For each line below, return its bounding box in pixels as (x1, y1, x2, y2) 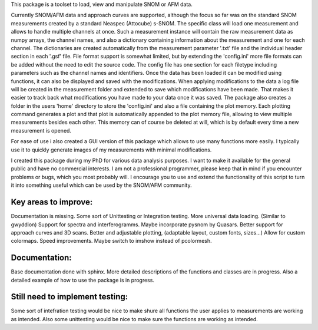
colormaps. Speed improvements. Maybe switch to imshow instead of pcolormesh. (11, 237, 212, 245)
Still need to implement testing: (11, 292, 128, 302)
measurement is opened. (11, 127, 72, 134)
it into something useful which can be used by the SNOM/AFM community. (11, 181, 192, 189)
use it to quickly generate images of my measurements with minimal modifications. (11, 146, 212, 153)
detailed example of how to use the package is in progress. (11, 276, 154, 283)
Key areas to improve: (11, 197, 93, 207)
